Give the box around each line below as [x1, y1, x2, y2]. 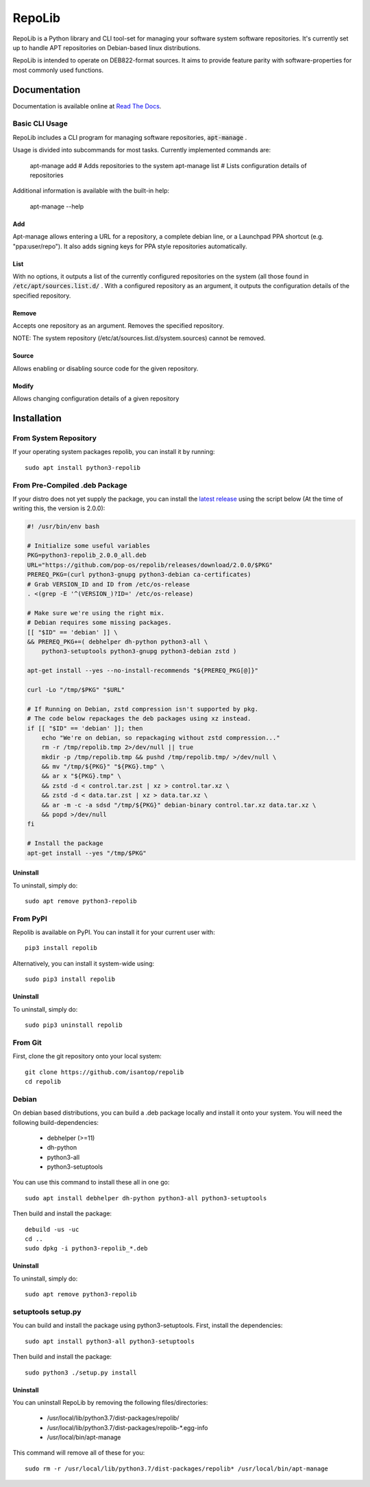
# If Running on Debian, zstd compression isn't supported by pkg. [27, 705, 259, 713]
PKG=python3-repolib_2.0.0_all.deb [27, 551, 147, 559]
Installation [12, 412, 62, 425]
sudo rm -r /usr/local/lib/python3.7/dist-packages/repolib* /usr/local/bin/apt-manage [25, 1464, 329, 1473]
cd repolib [25, 1078, 62, 1085]
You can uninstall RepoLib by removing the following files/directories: [12, 1398, 208, 1406]
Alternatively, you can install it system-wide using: [12, 959, 154, 967]
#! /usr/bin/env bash [27, 523, 100, 531]
